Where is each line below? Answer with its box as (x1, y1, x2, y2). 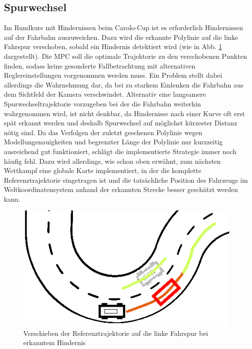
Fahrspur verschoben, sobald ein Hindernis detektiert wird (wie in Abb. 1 (4, 41, 222, 52)
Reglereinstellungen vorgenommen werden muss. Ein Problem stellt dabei (4, 70, 222, 80)
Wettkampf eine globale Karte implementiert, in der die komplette (4, 165, 202, 175)
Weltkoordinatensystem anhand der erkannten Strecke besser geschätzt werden (4, 184, 238, 194)
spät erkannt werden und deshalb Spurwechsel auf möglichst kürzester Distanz (4, 118, 237, 128)
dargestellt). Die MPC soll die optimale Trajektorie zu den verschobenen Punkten (4, 51, 247, 61)
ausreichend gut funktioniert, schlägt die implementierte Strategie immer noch (4, 146, 237, 156)
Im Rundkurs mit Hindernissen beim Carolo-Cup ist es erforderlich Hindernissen (4, 22, 243, 33)
